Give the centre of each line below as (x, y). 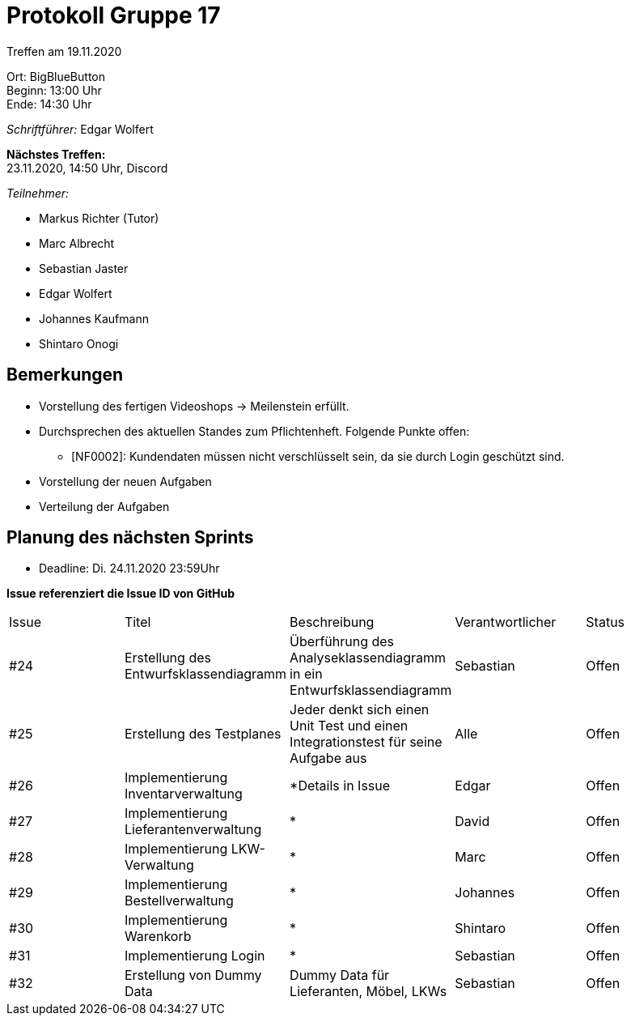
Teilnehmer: (38, 193)
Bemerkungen (65, 375)
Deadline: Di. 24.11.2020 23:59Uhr (129, 568)
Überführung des (342, 642)
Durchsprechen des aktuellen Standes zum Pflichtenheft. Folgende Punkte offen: (254, 431)
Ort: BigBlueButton (56, 76)
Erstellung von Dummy (193, 975)
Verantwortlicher (506, 622)
